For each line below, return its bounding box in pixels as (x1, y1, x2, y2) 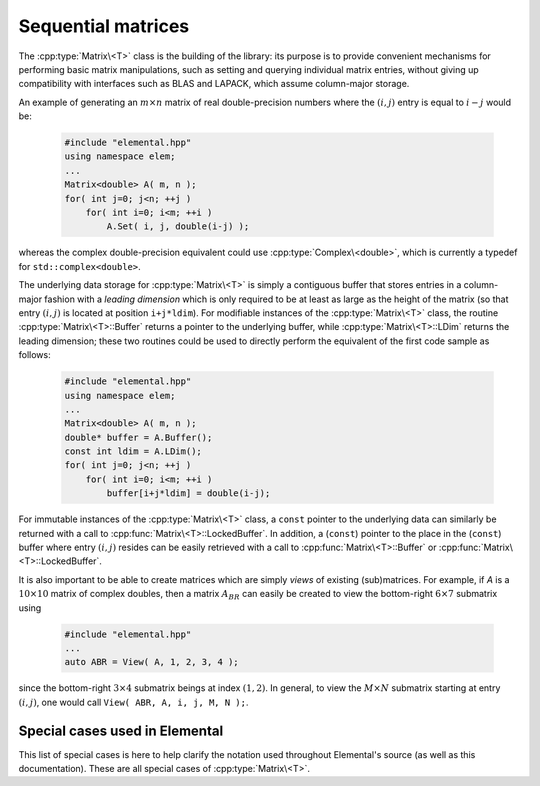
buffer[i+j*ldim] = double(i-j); (106, 488, 271, 499)
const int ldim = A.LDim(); (64, 446, 202, 457)
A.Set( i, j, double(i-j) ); (106, 221, 250, 232)
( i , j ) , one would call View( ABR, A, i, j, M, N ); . (18, 696, 249, 708)
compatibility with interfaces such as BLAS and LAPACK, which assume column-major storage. (18, 78, 410, 90)
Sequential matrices (18, 15, 190, 37)
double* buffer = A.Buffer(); (64, 431, 213, 443)
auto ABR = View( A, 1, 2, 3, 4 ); (64, 656, 239, 668)
